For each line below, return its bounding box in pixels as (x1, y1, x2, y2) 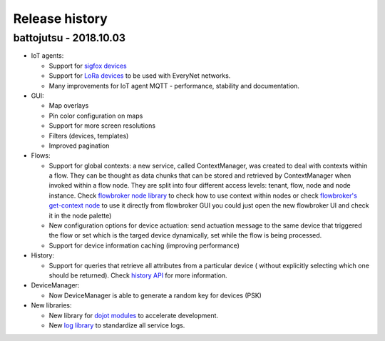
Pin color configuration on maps (48, 111, 143, 120)
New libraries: (31, 301, 72, 310)
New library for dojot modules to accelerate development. (48, 311, 219, 320)
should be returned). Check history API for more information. (48, 271, 227, 280)
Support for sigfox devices (48, 61, 128, 70)
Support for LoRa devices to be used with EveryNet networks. (48, 71, 231, 80)
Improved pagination (48, 141, 110, 150)
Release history (13, 11, 108, 26)
